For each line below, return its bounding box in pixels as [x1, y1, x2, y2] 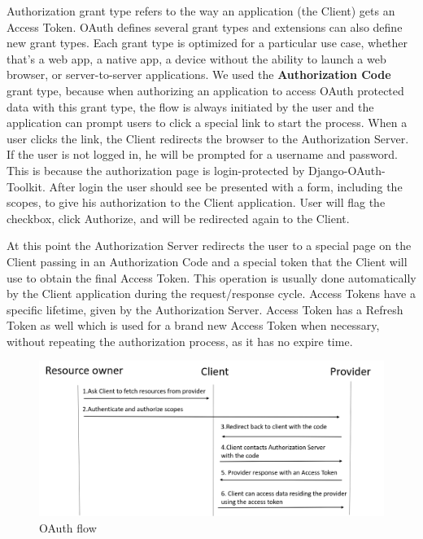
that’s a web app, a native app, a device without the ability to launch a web [7, 50, 386, 67]
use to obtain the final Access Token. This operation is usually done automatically [7, 269, 416, 286]
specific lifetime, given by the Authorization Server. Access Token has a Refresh [7, 300, 403, 318]
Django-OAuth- [307, 161, 386, 178]
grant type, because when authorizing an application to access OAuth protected [7, 81, 404, 99]
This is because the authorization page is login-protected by [7, 161, 305, 178]
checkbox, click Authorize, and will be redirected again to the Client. [7, 209, 350, 226]
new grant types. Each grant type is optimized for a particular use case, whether [7, 34, 408, 51]
